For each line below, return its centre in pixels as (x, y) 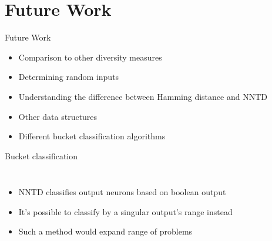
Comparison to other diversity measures (90, 57)
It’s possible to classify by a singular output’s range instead (125, 211)
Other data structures (58, 116)
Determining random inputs (69, 77)
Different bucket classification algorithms (92, 136)
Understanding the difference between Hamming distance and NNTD (143, 96)
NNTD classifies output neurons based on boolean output (122, 192)
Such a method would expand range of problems (105, 231)
